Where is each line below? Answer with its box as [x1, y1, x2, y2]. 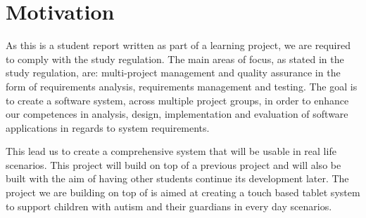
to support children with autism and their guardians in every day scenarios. [6, 198, 332, 213]
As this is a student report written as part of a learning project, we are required [6, 38, 351, 53]
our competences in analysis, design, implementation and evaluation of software [6, 107, 348, 121]
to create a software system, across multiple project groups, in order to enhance [6, 93, 349, 107]
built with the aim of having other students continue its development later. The [6, 171, 349, 186]
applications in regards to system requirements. [6, 120, 210, 135]
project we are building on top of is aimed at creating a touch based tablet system [6, 185, 360, 200]
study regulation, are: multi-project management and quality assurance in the [6, 65, 341, 80]
